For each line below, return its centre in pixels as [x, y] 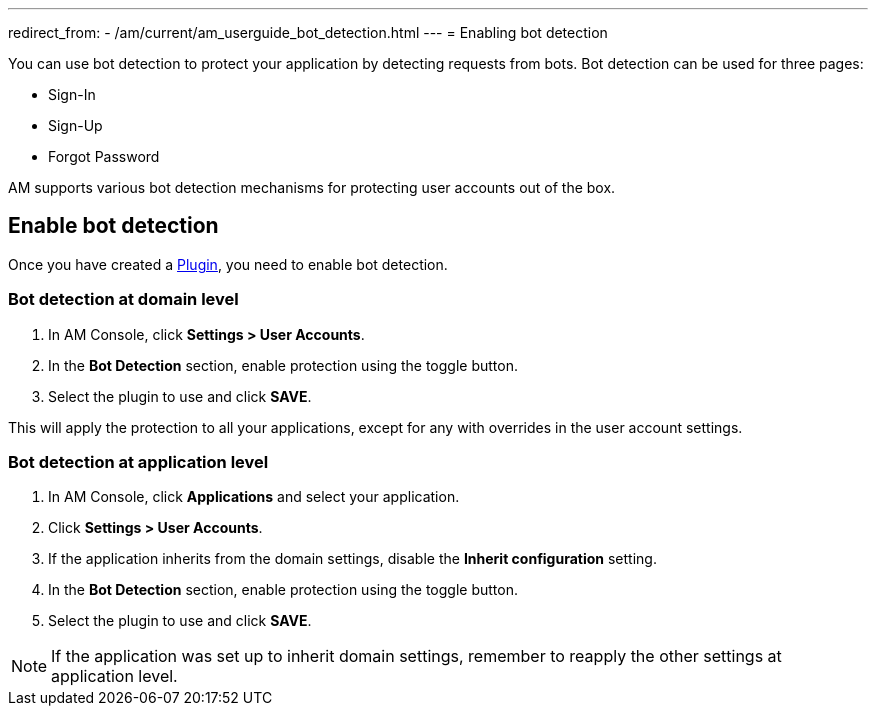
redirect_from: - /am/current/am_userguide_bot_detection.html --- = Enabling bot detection [308, 32]
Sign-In [72, 94]
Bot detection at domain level [123, 299]
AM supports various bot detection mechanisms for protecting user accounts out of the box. [312, 187]
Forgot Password [104, 156]
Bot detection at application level [138, 461]
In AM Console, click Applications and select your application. [254, 497]
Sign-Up [75, 125]
